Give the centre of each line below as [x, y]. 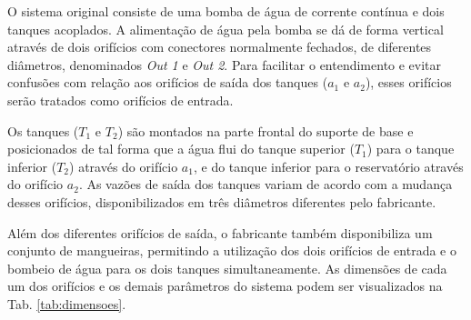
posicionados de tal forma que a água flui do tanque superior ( [181, 149]
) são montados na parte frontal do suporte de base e [266, 130]
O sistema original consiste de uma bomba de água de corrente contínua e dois [226, 11]
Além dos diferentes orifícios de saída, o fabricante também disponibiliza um [220, 232]
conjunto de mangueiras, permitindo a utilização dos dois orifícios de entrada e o [232, 250]
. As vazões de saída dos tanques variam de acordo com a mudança [266, 184]
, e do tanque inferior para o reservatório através [328, 166]
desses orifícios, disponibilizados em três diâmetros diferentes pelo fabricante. [222, 201]
